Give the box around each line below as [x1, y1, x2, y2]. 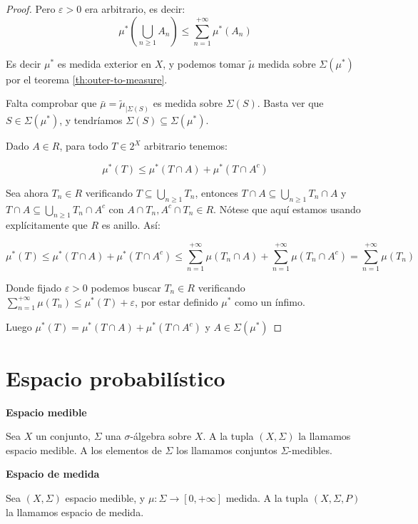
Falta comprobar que [6, 96, 97, 111]
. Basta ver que [257, 96, 324, 111]
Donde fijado [6, 280, 61, 295]
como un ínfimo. [235, 294, 305, 309]
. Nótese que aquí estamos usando [213, 201, 361, 216]
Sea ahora [6, 185, 49, 200]
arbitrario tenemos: [144, 138, 228, 153]
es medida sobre [153, 96, 223, 111]
